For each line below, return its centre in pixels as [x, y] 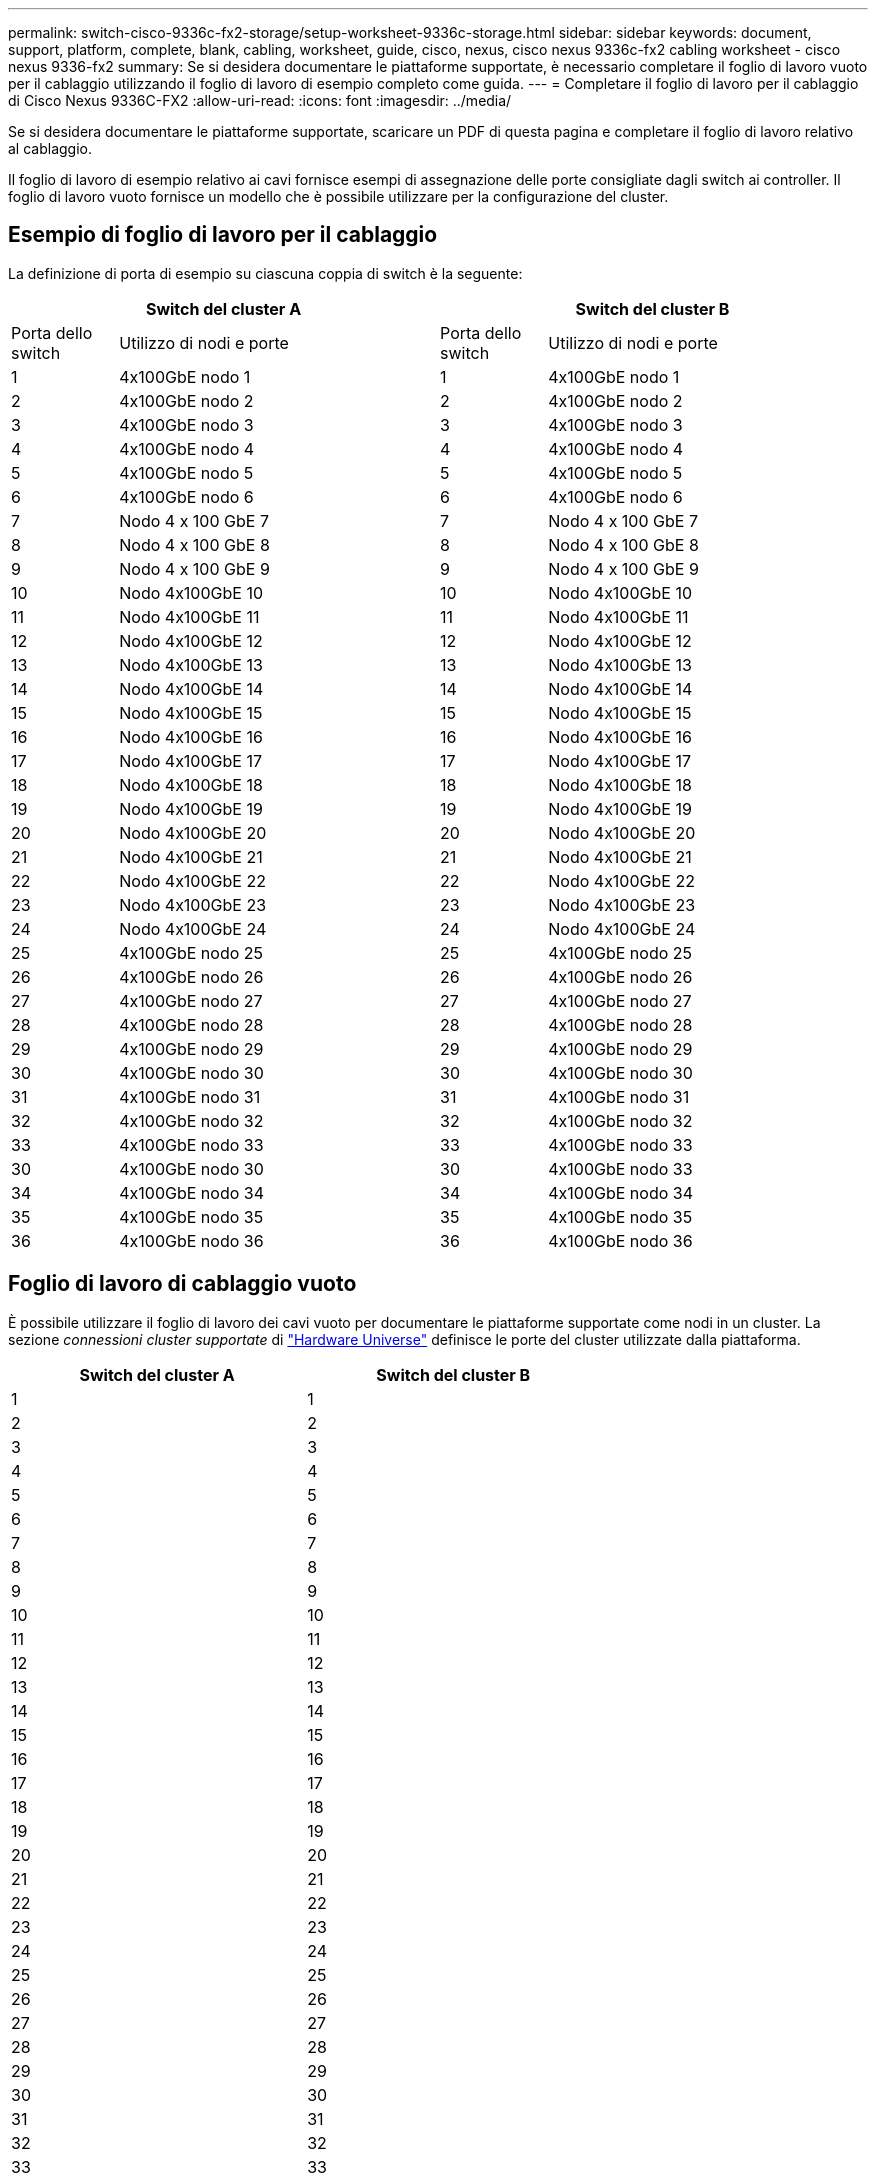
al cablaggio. [50, 148]
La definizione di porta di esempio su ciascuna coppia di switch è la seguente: [265, 273]
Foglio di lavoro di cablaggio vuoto [182, 1284]
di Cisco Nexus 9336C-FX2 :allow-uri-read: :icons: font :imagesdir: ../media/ [260, 100]
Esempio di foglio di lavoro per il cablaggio [223, 235]
